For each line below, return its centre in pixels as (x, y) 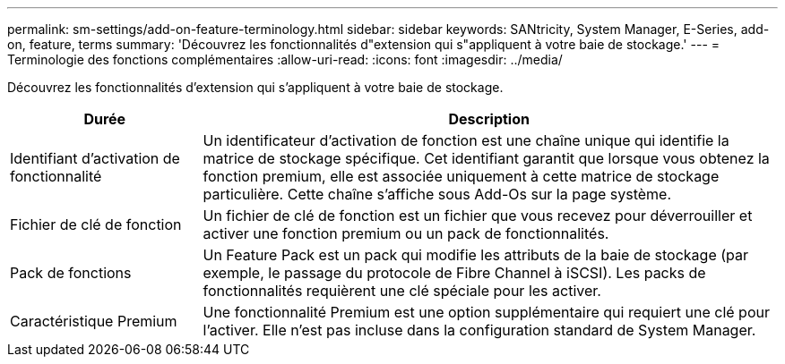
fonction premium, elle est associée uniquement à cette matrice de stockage (461, 176)
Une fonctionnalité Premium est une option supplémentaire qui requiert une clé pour (486, 312)
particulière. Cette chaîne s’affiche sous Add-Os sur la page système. (437, 194)
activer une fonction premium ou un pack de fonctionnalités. (406, 233)
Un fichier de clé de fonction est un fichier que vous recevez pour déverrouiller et (478, 216)
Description (489, 119)
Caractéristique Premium (94, 321)
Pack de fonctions (71, 273)
